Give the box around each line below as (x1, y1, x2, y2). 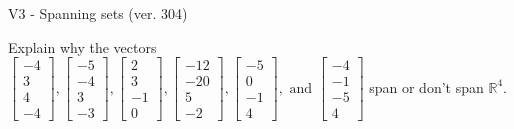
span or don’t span (369, 76, 484, 97)
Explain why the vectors (8, 36, 157, 57)
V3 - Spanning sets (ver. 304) (8, 3, 188, 23)
